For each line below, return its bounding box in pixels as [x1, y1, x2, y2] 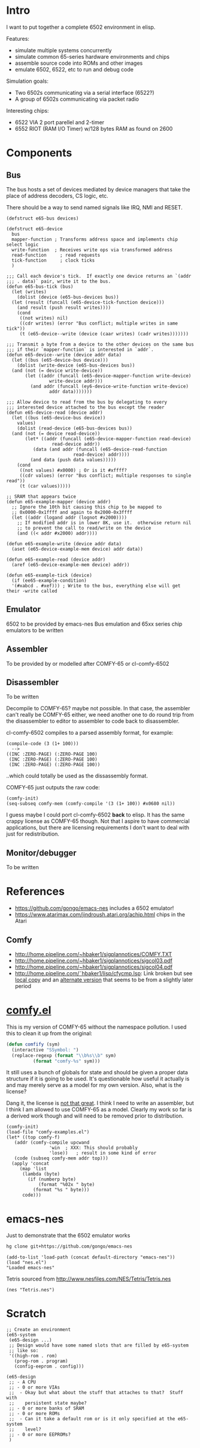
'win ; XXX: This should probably [49, 1145, 138, 1151]
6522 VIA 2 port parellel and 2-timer [14, 118, 105, 126]
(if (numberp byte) [28, 1176, 77, 1182]
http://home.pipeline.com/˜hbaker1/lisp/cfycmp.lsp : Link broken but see [14, 969, 193, 977]
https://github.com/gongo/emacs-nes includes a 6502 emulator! [14, 905, 174, 912]
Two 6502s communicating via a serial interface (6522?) [14, 89, 154, 96]
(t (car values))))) [19, 483, 71, 489]
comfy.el [6, 1004, 51, 1017]
